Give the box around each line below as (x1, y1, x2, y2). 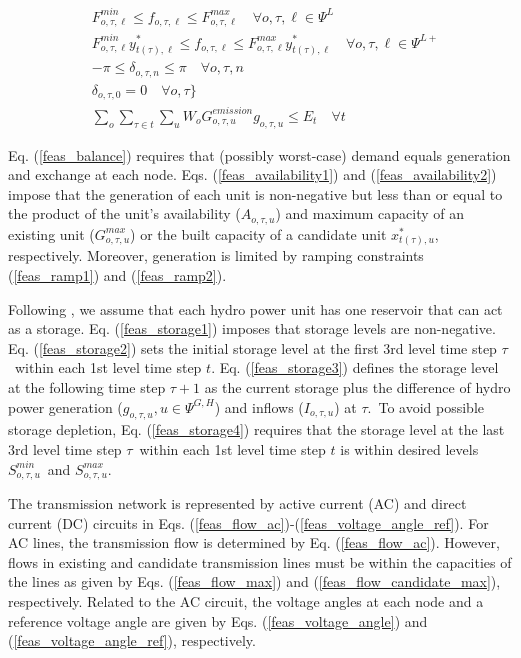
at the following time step (8, 376, 166, 397)
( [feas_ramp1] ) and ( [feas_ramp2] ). (8, 265, 227, 286)
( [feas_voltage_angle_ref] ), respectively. (8, 630, 256, 651)
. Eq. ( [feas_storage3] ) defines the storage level (211, 357, 499, 378)
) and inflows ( (214, 396, 304, 417)
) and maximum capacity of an (275, 203, 465, 224)
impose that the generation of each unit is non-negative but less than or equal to (8, 183, 503, 204)
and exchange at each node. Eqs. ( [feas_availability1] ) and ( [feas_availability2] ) (8, 164, 497, 185)
